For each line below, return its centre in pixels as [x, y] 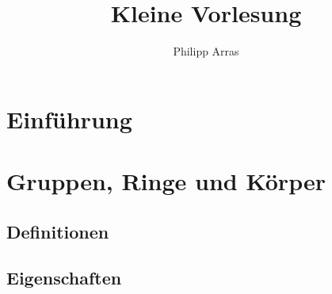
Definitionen [58, 231]
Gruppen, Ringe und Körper [166, 181]
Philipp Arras [206, 51]
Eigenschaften [64, 278]
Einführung [69, 118]
